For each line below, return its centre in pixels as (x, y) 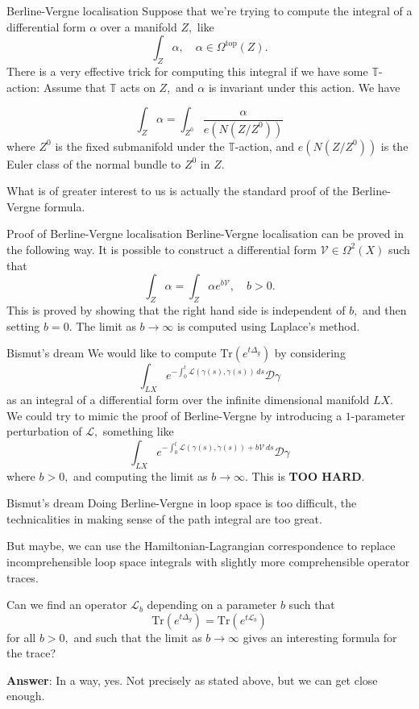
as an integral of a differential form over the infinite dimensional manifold (188, 399)
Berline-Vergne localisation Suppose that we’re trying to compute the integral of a (209, 10)
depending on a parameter (212, 605)
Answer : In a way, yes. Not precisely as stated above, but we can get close (192, 680)
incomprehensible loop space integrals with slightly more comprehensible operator (208, 561)
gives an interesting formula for (320, 637)
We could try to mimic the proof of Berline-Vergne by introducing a (174, 415)
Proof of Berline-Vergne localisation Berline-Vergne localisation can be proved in (205, 234)
